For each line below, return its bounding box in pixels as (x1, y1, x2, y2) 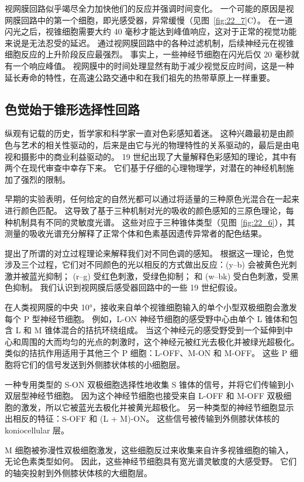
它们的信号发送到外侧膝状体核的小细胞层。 (20, 358, 185, 371)
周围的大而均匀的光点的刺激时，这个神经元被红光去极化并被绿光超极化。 (20, 335, 299, 347)
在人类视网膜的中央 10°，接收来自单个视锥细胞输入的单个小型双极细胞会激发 (5, 301, 297, 313)
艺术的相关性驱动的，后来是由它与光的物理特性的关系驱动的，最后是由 (20, 138, 291, 151)
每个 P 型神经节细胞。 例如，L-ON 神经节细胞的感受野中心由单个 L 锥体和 (5, 312, 290, 324)
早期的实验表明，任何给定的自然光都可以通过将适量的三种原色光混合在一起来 (5, 193, 299, 205)
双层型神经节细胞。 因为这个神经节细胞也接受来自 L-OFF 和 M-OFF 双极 (5, 389, 284, 402)
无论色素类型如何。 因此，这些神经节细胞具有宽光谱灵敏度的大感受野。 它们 (5, 455, 297, 467)
